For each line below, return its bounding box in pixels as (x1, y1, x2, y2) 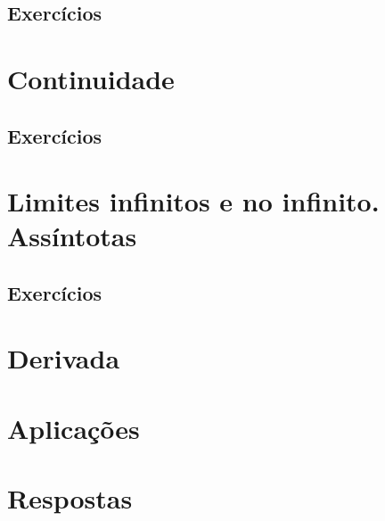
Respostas (7, 480, 133, 517)
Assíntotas (7, 218, 137, 254)
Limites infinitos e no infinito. (7, 183, 380, 219)
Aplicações (7, 409, 140, 446)
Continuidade (7, 60, 175, 96)
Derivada (7, 340, 120, 376)
